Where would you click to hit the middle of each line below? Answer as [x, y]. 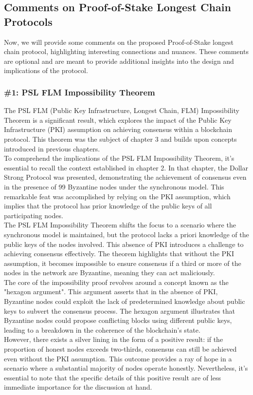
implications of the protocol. [46, 70]
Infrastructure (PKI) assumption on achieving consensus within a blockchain [118, 129]
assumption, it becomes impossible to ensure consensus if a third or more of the [123, 263]
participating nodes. [34, 215]
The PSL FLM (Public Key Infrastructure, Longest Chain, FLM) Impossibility [122, 110]
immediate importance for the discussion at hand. [78, 387]
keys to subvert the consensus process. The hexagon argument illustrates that [119, 310]
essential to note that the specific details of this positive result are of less [112, 377]
